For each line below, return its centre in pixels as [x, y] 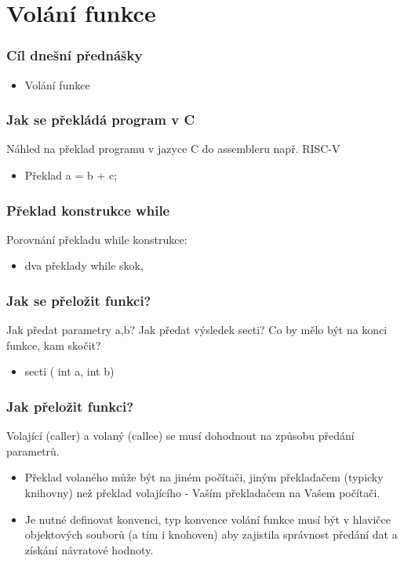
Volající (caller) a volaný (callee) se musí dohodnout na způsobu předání [180, 436]
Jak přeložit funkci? [70, 406]
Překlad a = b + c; [71, 175]
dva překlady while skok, [84, 265]
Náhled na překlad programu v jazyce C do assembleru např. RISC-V [173, 149]
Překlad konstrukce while [88, 210]
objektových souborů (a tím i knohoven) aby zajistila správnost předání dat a [211, 534]
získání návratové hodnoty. [89, 549]
